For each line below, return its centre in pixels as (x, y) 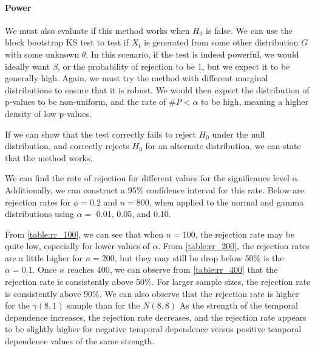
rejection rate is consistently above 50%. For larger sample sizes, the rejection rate (158, 282)
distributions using (39, 214)
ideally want (28, 66)
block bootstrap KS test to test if (67, 42)
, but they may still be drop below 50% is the (199, 257)
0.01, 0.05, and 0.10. (134, 214)
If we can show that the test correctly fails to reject (100, 134)
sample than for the (103, 305)
